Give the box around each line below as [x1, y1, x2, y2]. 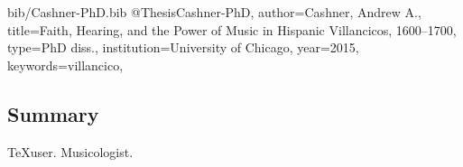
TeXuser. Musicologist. [7, 142, 134, 161]
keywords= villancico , [7, 55, 124, 74]
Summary [7, 99, 99, 127]
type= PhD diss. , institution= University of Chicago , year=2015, [7, 38, 359, 57]
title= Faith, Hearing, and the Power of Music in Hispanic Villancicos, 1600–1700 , [7, 20, 457, 39]
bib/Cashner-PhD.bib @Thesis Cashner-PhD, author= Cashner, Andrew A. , [7, 3, 421, 21]
